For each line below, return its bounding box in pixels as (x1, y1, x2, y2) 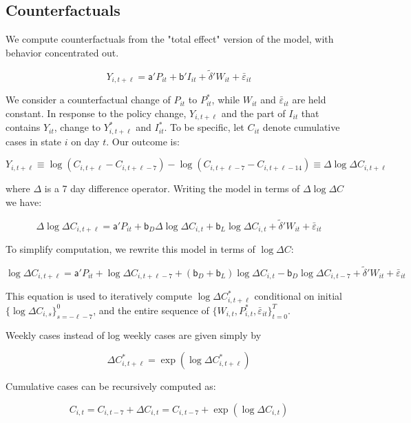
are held (292, 92, 326, 107)
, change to (54, 120, 101, 134)
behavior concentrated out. (6, 45, 119, 59)
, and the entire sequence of (93, 302, 209, 317)
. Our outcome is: (106, 134, 180, 148)
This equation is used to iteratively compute (6, 289, 192, 303)
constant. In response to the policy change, (6, 105, 187, 120)
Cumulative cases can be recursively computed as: (6, 379, 216, 393)
